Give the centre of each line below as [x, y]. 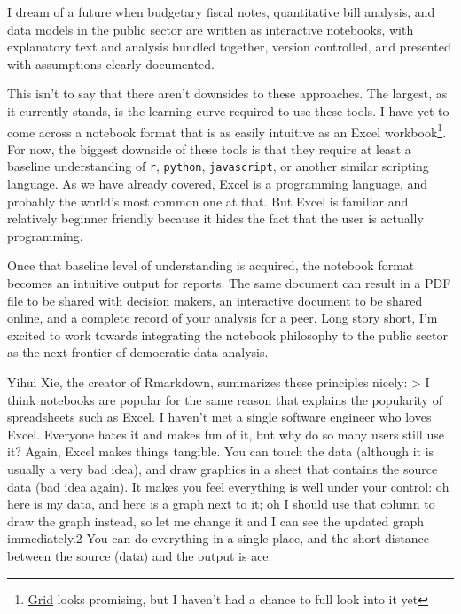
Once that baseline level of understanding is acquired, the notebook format [211, 265]
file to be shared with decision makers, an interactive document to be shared [215, 300]
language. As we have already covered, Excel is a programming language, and [218, 184]
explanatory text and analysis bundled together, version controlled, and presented [229, 47]
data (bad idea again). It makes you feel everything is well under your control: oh [228, 486]
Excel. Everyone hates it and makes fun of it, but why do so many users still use [226, 434]
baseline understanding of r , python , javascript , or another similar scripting [218, 166]
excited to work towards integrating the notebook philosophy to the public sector [228, 334]
